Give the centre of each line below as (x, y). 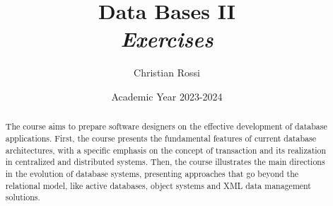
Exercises (167, 39)
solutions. (23, 197)
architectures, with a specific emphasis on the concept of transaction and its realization (166, 150)
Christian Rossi (167, 73)
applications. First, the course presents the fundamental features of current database (160, 138)
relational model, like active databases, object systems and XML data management (158, 185)
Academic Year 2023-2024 (167, 96)
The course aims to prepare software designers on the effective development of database (166, 126)
